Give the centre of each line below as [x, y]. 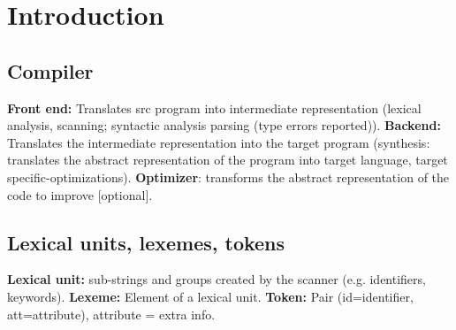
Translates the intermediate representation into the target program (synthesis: [219, 142]
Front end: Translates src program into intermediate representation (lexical [214, 107]
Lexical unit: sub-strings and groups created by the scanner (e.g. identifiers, [217, 279]
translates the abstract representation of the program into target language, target [228, 160]
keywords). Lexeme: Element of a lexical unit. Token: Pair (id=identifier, [210, 296]
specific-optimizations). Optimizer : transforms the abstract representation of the [228, 177]
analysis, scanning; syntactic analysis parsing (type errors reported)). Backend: [224, 125]
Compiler [50, 70]
